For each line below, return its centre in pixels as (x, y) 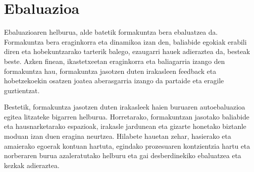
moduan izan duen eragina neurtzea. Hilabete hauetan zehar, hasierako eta (118, 136)
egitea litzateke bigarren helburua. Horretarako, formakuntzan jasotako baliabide (127, 116)
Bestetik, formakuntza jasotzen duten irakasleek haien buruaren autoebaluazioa (125, 107)
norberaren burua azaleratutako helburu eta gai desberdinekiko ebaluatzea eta (123, 155)
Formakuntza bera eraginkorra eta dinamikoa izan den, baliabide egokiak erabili (126, 41)
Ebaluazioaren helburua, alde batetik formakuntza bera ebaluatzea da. (111, 32)
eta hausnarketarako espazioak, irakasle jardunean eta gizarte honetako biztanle (125, 126)
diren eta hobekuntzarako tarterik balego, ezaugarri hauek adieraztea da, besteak (127, 51)
